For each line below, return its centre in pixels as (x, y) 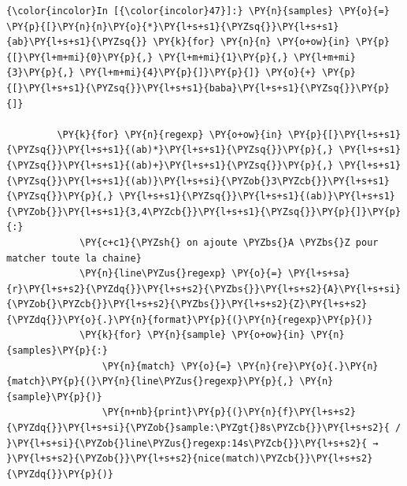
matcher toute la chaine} (74, 258)
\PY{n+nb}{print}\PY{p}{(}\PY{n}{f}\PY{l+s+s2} (229, 412)
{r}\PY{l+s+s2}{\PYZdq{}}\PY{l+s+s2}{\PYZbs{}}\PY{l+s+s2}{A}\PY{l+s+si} (204, 289)
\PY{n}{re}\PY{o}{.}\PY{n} (308, 366)
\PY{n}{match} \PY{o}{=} (167, 366)
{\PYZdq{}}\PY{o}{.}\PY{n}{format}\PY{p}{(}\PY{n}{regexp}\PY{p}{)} (190, 319)
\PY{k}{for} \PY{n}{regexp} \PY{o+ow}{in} (170, 134)
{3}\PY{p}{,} (40, 73)
